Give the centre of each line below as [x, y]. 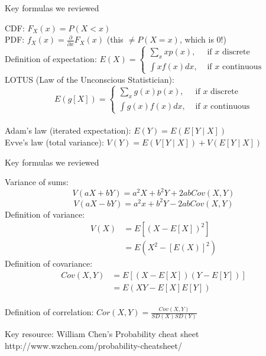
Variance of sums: [37, 182]
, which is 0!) [203, 39]
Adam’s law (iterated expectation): [68, 130]
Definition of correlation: [49, 312]
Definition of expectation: [51, 58]
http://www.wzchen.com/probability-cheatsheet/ [93, 345]
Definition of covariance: [49, 263]
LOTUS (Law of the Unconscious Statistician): [90, 79]
